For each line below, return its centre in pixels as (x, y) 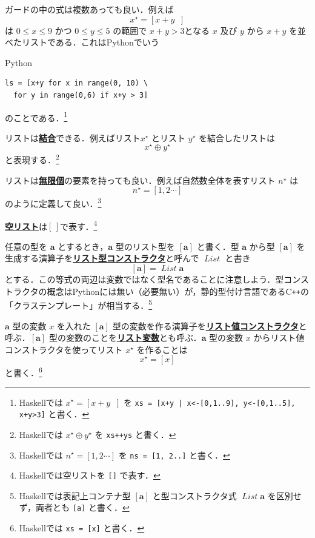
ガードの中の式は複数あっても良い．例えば (89, 9)
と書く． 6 (24, 372)
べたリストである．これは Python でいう (82, 42)
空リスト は (26, 226)
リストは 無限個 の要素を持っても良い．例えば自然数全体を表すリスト (140, 180)
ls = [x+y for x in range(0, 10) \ (77, 83)
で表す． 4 (78, 225)
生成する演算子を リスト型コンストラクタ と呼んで (102, 258)
